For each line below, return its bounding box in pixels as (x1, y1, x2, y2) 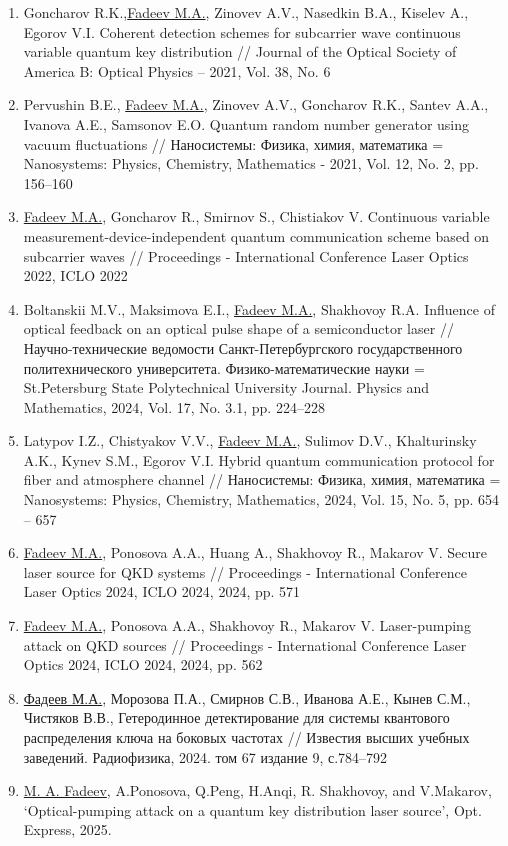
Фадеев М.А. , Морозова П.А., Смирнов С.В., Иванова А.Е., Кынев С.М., (23, 687, 471, 708)
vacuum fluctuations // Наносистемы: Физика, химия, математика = (23, 133, 444, 154)
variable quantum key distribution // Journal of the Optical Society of (23, 41, 457, 62)
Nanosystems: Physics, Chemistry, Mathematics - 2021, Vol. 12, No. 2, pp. (23, 153, 479, 174)
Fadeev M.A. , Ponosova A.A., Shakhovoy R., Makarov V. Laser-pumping (23, 615, 471, 636)
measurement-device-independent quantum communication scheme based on (23, 225, 490, 246)
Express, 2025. (23, 819, 112, 840)
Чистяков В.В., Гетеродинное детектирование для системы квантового (23, 707, 450, 728)
